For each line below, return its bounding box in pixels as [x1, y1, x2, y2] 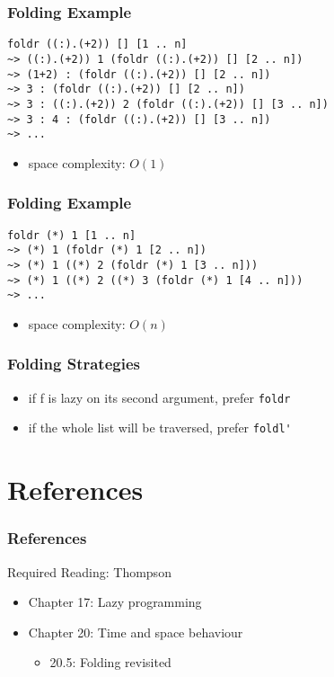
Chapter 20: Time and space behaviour [28, 622, 243, 641]
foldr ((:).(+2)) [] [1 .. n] [7, 38, 188, 51]
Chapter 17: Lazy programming [28, 592, 202, 611]
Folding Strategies [7, 352, 140, 375]
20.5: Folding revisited [49, 653, 171, 672]
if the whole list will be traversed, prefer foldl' [28, 418, 292, 437]
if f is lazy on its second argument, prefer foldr [28, 387, 291, 406]
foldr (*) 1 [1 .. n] [7, 228, 136, 242]
